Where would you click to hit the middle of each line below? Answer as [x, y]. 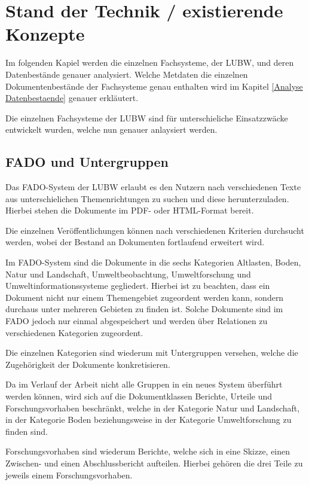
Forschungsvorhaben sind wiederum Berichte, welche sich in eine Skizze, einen [148, 451]
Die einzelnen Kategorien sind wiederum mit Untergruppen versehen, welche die [152, 353]
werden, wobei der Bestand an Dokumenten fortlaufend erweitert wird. [135, 242]
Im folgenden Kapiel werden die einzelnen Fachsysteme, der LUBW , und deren [150, 62]
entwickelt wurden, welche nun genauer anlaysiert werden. [111, 129]
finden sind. [27, 431]
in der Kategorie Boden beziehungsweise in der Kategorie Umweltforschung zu [149, 420]
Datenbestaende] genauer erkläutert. [72, 98]
